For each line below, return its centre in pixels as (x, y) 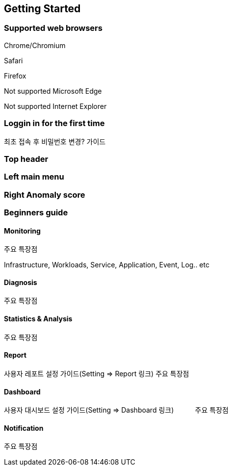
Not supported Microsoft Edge (53, 91)
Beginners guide (36, 213)
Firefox (15, 76)
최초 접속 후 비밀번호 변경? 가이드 (55, 141)
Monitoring (22, 231)
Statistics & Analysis (38, 319)
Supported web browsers (53, 28)
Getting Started (42, 9)
